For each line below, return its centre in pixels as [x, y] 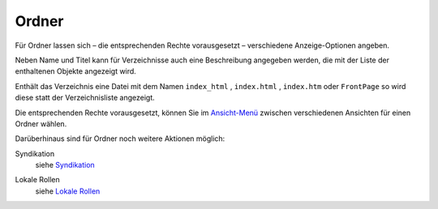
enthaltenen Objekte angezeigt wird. [76, 71]
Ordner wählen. [41, 124]
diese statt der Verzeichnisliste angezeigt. [85, 98]
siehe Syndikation [65, 165]
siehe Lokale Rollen [68, 191]
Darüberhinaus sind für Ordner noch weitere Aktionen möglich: [120, 139]
